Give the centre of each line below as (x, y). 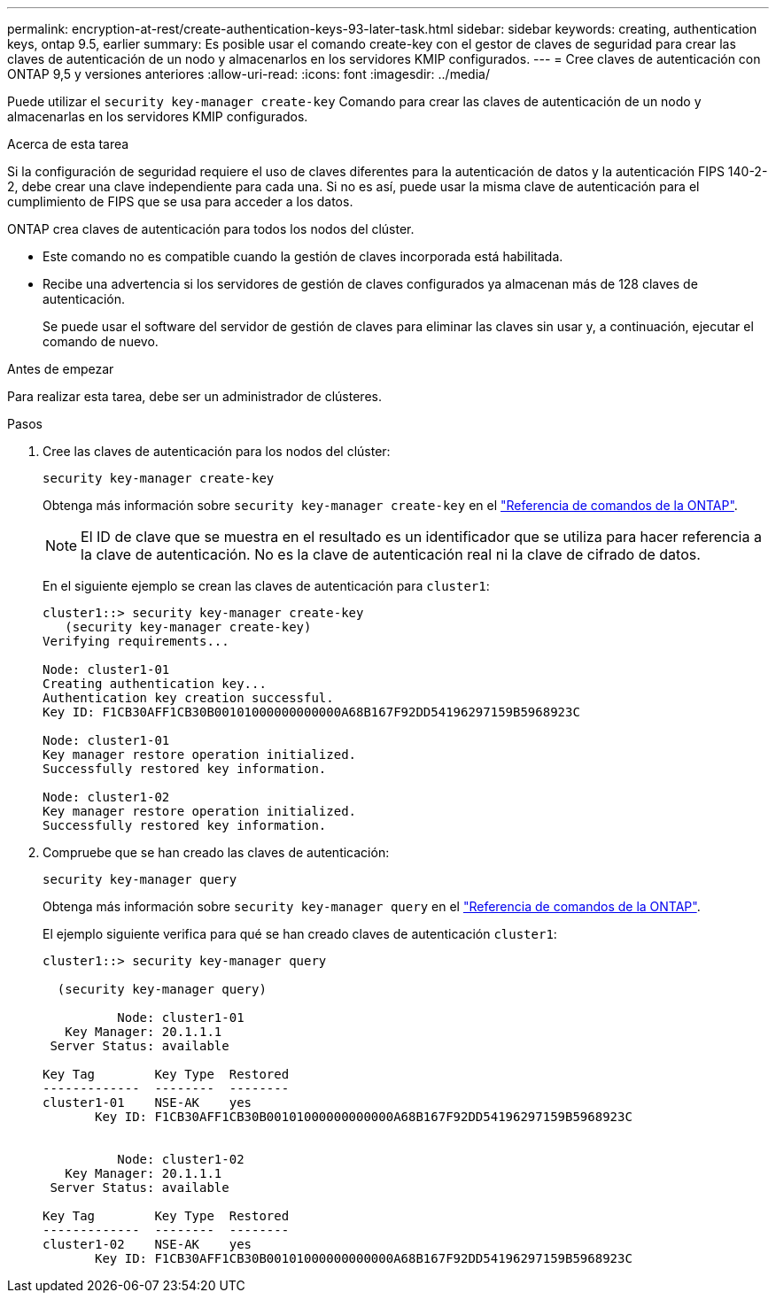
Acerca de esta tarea (68, 144)
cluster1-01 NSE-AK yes (147, 1103)
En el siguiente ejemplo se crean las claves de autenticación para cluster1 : (266, 586)
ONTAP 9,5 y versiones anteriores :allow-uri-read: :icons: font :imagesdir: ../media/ (248, 74)
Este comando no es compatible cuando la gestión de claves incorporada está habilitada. (303, 256)
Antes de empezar (61, 369)
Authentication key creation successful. (188, 698)
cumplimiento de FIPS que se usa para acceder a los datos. (180, 201)
